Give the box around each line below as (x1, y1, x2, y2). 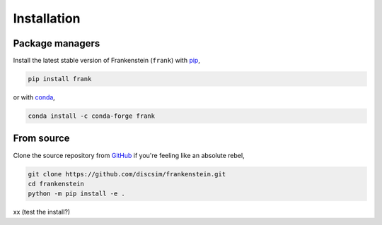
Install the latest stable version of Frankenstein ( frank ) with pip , (13, 56, 201, 65)
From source (13, 133, 70, 145)
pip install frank (28, 75, 92, 83)
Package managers (13, 37, 100, 49)
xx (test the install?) (13, 208, 71, 217)
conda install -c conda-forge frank (28, 112, 156, 120)
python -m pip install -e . (28, 190, 125, 197)
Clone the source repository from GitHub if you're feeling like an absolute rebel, (13, 151, 245, 159)
